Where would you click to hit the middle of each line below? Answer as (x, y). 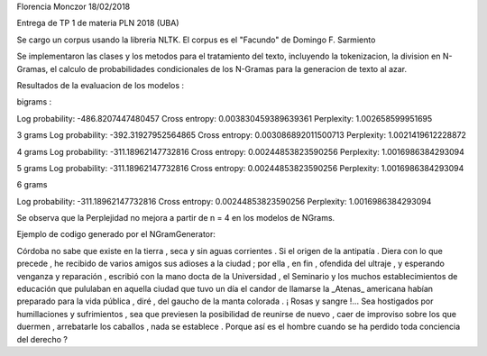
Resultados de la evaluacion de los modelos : (101, 85)
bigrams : (34, 102)
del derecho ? (42, 339)
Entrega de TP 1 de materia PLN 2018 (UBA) (98, 23)
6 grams (32, 185)
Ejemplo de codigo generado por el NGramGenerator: (116, 234)
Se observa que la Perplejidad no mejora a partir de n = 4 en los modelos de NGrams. (176, 218)
